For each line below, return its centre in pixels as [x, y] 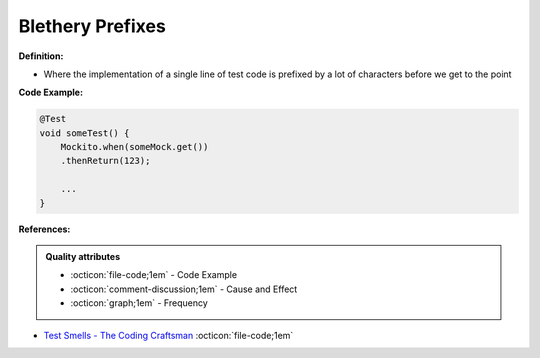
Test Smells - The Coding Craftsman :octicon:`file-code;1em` [168, 335]
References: [44, 229]
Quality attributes [82, 257]
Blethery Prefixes [92, 26]
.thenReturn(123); [105, 161]
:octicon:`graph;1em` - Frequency [139, 303]
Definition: [41, 56]
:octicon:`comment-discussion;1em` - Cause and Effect [184, 289]
